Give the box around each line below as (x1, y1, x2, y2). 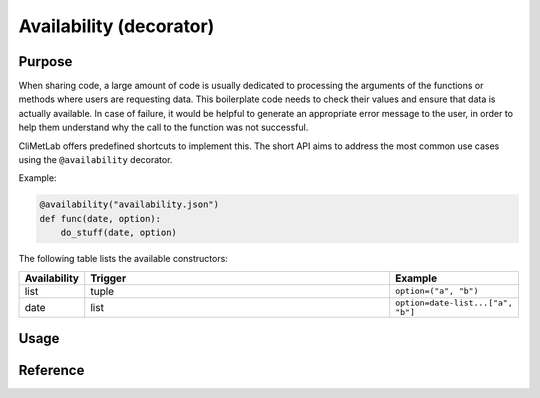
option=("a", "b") (395, 286, 479, 297)
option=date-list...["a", (395, 297, 514, 308)
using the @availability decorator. (18, 154, 173, 166)
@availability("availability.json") (39, 199, 220, 210)
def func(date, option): (39, 213, 162, 224)
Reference (18, 361, 85, 379)
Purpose (18, 53, 73, 70)
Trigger (90, 271, 127, 285)
